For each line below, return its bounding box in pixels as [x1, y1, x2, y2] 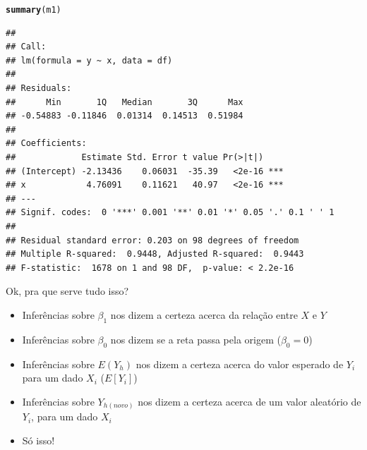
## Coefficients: [6, 138, 87, 149]
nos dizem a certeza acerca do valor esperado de [136, 356, 344, 371]
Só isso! [22, 432, 55, 447]
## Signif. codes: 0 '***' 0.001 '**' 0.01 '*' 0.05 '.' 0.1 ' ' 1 [6, 207, 335, 218]
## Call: [6, 42, 47, 52]
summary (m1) [6, 5, 61, 15]
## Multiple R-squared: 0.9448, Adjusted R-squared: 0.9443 [6, 249, 304, 260]
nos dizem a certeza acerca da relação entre [110, 307, 298, 322]
